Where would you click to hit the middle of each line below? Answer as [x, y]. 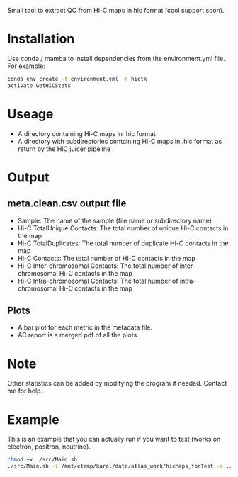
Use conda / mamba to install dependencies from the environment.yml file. [116, 58]
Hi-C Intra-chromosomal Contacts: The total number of [98, 281]
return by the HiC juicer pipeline [64, 149]
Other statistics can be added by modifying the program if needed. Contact [117, 383]
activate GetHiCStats [39, 85]
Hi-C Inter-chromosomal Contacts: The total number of [98, 266]
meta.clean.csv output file [67, 204]
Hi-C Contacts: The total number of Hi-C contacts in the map [107, 258]
